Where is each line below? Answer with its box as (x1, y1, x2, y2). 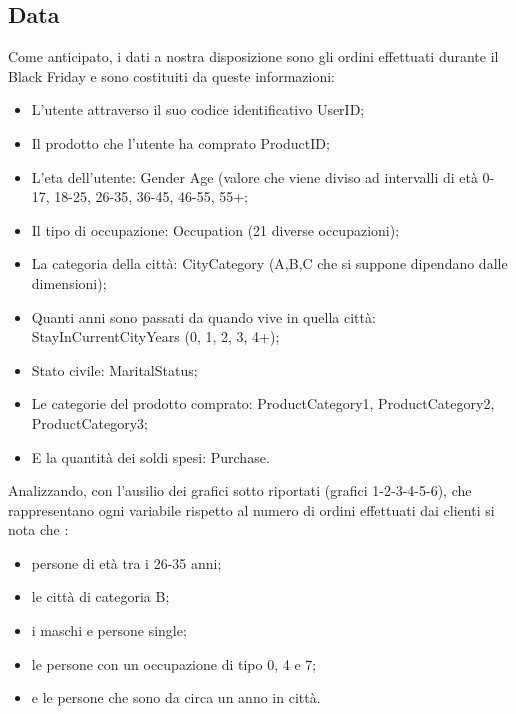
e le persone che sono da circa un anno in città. (31, 687, 321, 708)
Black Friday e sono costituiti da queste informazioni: (8, 65, 335, 86)
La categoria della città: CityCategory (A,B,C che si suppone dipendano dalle (31, 253, 508, 274)
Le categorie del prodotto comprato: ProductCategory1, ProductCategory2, (31, 393, 495, 414)
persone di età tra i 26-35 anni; (31, 552, 222, 573)
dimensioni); (31, 272, 107, 293)
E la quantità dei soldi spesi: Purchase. (31, 446, 270, 467)
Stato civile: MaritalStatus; (31, 359, 198, 380)
